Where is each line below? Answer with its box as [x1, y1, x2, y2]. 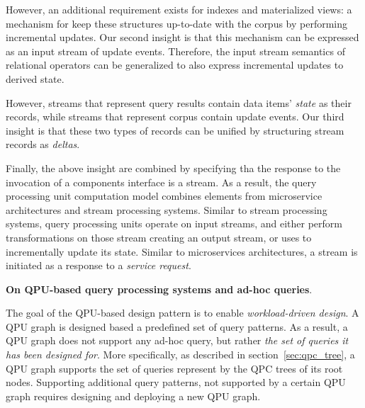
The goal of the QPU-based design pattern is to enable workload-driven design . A [6, 305, 359, 320]
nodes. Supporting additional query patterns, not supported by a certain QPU [6, 375, 346, 390]
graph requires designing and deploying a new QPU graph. [6, 388, 261, 403]
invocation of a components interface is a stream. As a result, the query [6, 174, 317, 189]
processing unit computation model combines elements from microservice [6, 188, 322, 203]
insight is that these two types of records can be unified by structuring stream [6, 123, 344, 137]
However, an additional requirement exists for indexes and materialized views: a [6, 2, 352, 16]
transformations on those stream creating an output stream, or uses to [6, 229, 312, 244]
